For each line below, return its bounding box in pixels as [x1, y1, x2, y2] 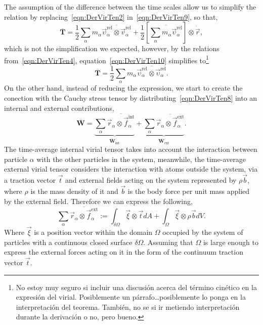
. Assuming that [143, 236, 193, 247]
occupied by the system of [162, 227, 243, 237]
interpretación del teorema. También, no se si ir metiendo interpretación [16, 301, 240, 312]
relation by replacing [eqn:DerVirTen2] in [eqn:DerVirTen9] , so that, [4, 11, 218, 22]
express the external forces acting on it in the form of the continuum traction [4, 247, 243, 257]
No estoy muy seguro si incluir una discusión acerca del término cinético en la [16, 281, 257, 292]
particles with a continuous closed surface [4, 236, 133, 247]
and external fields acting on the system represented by [65, 175, 237, 185]
